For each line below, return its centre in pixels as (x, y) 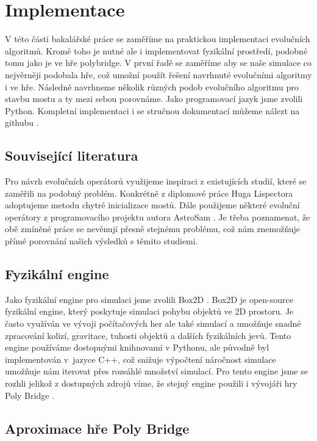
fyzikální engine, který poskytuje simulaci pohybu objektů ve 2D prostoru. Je (149, 311)
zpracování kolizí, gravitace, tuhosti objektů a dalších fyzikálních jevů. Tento (148, 335)
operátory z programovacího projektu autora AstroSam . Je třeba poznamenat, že (158, 217)
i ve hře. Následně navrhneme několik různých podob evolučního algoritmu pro (152, 86)
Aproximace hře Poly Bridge (97, 428)
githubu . (22, 122)
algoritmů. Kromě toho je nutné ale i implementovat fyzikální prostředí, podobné (156, 50)
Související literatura (72, 155)
